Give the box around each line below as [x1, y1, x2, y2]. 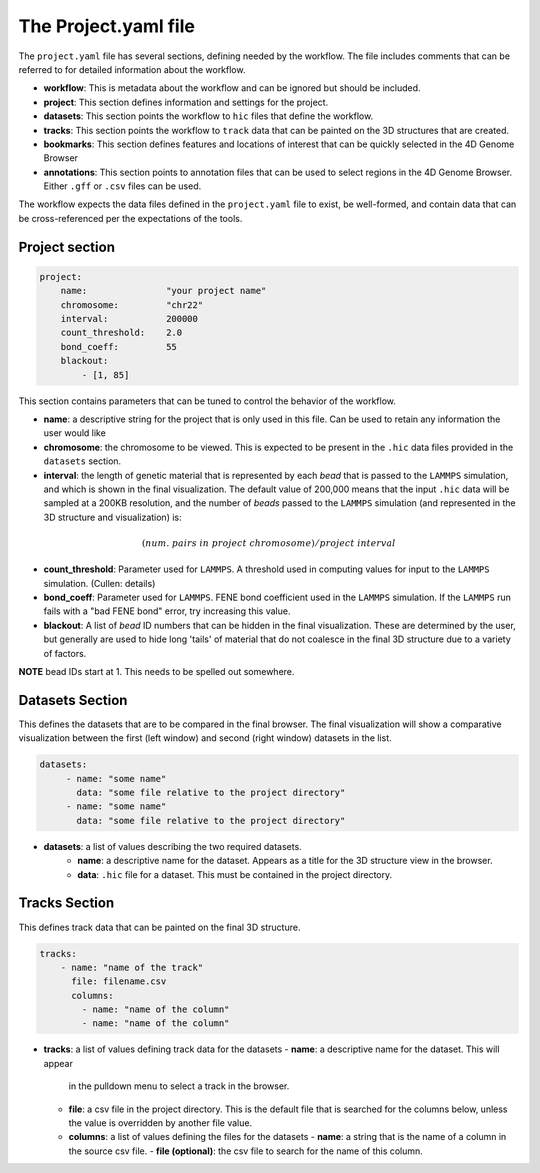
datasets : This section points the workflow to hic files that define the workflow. [43, 110, 374, 122]
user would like [43, 427, 107, 439]
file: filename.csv [71, 976, 167, 987]
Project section [18, 238, 115, 255]
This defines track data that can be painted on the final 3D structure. [18, 921, 301, 933]
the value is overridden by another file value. [68, 1117, 253, 1129]
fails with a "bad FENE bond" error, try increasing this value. [43, 605, 291, 617]
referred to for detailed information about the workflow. [18, 63, 246, 75]
